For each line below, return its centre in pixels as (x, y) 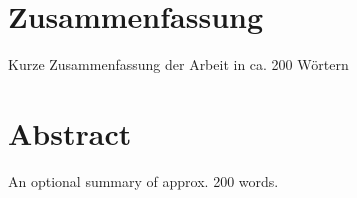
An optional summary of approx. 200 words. (143, 180)
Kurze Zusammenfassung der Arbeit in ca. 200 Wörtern (178, 64)
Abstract (70, 132)
